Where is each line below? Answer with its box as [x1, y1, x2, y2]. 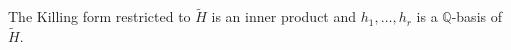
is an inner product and [211, 6, 357, 27]
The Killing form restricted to [8, 6, 191, 27]
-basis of [451, 6, 502, 27]
